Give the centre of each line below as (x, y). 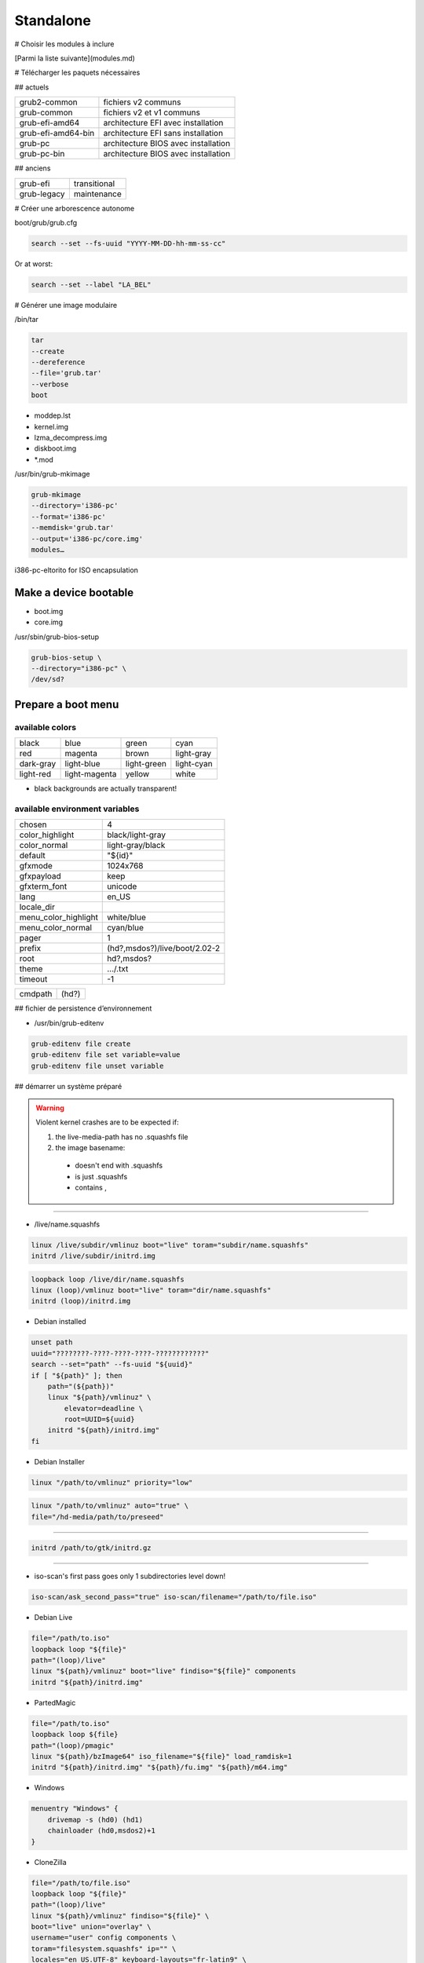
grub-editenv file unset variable (97, 1066)
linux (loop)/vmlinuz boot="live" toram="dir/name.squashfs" (151, 1290)
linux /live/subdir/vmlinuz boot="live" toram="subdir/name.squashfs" (170, 1245)
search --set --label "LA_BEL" (91, 284)
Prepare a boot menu (67, 704)
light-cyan (194, 764)
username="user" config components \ (104, 1938)
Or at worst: (34, 264)
